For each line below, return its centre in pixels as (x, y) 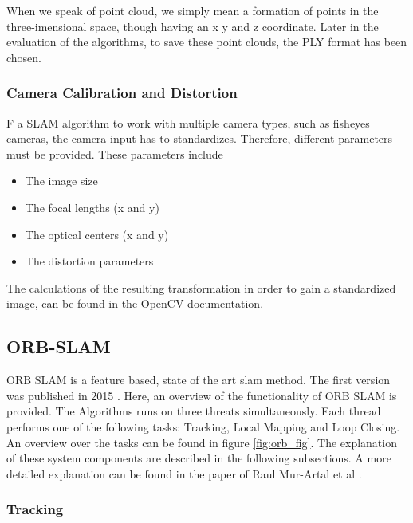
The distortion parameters (89, 261)
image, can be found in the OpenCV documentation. (135, 303)
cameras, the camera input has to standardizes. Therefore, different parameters (200, 138)
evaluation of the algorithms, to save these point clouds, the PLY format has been (207, 42)
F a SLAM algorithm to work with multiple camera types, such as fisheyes (188, 122)
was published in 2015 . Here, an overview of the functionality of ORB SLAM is (202, 395)
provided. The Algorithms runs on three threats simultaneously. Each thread (194, 411)
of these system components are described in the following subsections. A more (199, 458)
